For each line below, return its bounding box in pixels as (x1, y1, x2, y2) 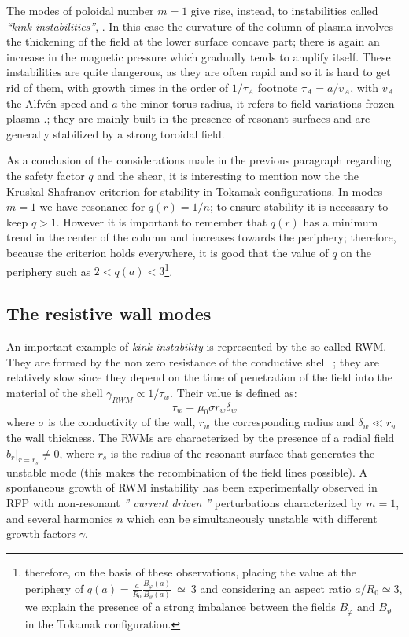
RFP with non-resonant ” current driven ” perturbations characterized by (6, 494, 363, 510)
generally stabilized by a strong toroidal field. (6, 125, 225, 142)
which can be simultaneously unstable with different (127, 510, 378, 526)
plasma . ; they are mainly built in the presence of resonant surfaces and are (6, 110, 370, 127)
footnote (257, 79, 298, 95)
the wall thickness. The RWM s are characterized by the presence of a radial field (6, 429, 395, 445)
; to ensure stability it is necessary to (209, 198, 389, 215)
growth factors (6, 525, 76, 542)
